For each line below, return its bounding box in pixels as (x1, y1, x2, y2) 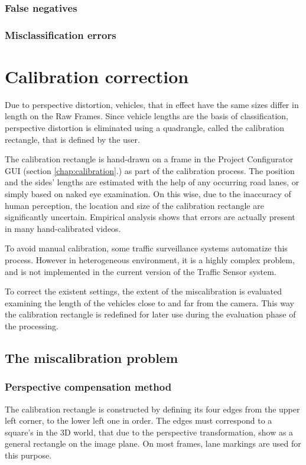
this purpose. (5, 448, 52, 461)
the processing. (5, 319, 58, 332)
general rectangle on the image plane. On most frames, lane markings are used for (5, 437, 301, 450)
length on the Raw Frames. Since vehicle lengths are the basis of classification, (5, 110, 289, 122)
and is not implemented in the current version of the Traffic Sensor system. (5, 265, 276, 277)
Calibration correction (5, 64, 189, 88)
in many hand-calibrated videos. (5, 222, 121, 234)
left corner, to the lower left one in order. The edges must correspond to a (5, 414, 272, 427)
